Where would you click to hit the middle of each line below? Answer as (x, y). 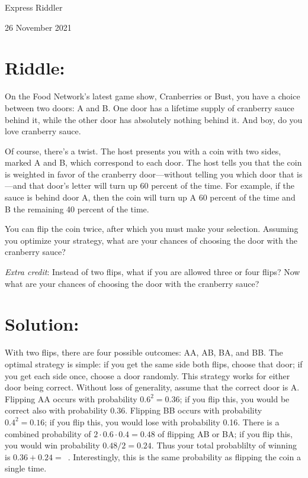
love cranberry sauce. (43, 131)
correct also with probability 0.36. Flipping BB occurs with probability (134, 410)
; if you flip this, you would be (235, 398)
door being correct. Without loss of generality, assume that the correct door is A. (152, 387)
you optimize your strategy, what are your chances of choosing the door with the (151, 240)
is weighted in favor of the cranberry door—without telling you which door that (150, 174)
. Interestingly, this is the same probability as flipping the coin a (184, 456)
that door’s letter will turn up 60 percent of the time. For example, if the (162, 185)
